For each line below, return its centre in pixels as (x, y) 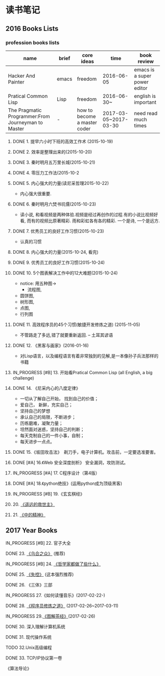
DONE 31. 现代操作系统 (29, 637)
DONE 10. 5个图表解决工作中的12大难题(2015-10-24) (65, 273)
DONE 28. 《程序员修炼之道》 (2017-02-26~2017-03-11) (62, 606)
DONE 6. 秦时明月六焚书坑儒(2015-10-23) (54, 204)
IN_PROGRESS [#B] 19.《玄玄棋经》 (48, 494)
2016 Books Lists (32, 28)
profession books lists (33, 42)
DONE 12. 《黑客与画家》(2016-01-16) (51, 345)
